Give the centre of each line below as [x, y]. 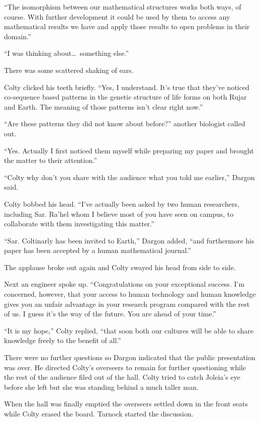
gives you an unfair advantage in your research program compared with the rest [127, 304]
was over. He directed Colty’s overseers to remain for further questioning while [125, 367]
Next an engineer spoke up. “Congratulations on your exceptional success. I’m [124, 284]
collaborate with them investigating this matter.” [79, 224]
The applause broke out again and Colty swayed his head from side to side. [120, 267]
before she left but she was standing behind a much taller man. [101, 387]
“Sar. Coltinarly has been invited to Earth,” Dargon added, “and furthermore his [129, 240]
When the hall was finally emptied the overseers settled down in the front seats [126, 404]
